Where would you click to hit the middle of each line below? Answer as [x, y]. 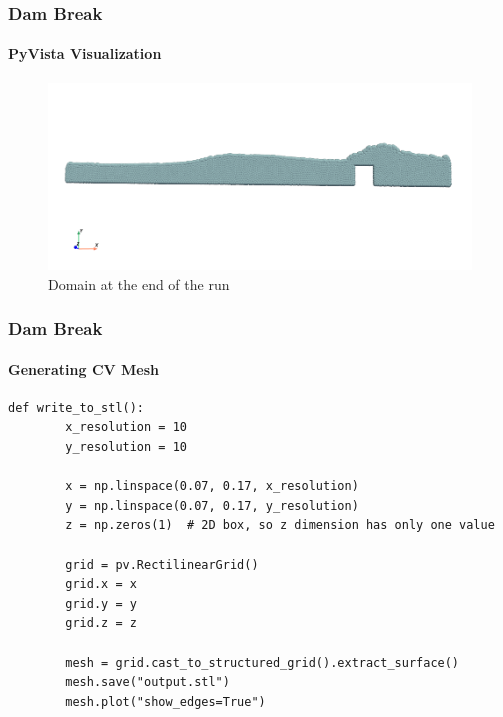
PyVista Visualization [85, 53]
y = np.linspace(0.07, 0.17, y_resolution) [212, 505]
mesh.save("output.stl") [147, 682]
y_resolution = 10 [126, 447]
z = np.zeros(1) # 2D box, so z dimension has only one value [280, 525]
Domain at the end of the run [139, 283]
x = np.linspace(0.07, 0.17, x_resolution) [212, 486]
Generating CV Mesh [84, 368]
